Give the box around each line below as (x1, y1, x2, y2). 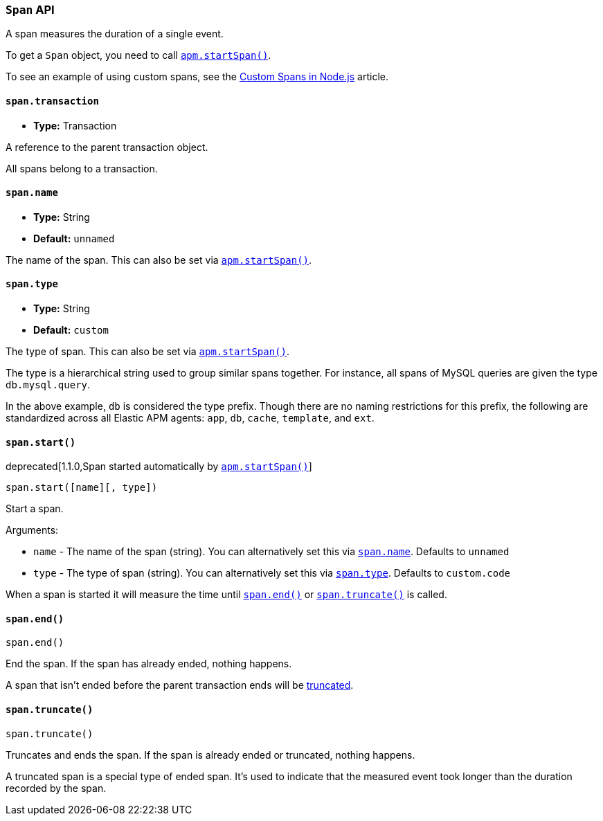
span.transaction (6, 95, 99, 107)
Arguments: (6, 524, 59, 536)
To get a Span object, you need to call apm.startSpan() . (6, 49, 271, 62)
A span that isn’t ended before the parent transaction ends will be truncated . (6, 679, 354, 692)
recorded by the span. (6, 782, 107, 794)
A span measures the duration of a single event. (6, 28, 224, 40)
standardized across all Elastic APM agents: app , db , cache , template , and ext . (6, 412, 375, 424)
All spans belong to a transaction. (6, 162, 158, 174)
